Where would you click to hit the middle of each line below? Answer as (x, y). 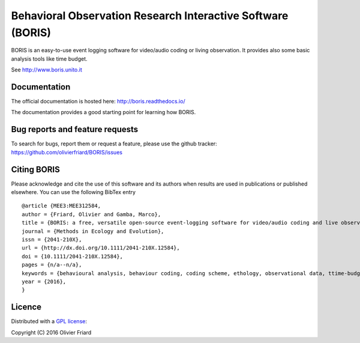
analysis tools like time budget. (49, 59)
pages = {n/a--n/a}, (52, 265)
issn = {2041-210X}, (52, 239)
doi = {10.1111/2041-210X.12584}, (72, 256)
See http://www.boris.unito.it (46, 70)
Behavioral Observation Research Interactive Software (150, 16)
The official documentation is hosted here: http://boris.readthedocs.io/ (98, 102)
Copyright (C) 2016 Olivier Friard (51, 332)
